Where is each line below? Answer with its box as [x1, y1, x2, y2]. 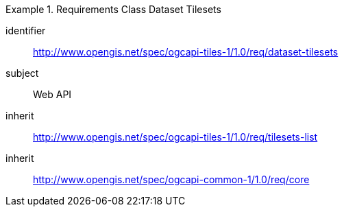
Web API [33, 89, 72, 100]
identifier [5, 25, 46, 36]
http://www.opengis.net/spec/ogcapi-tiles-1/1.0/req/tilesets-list [33, 131, 318, 143]
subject [5, 67, 39, 79]
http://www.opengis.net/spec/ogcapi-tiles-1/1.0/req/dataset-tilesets [33, 46, 339, 58]
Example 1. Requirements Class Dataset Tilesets [5, 3, 221, 15]
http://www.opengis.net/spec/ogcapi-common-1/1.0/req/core [33, 174, 310, 185]
